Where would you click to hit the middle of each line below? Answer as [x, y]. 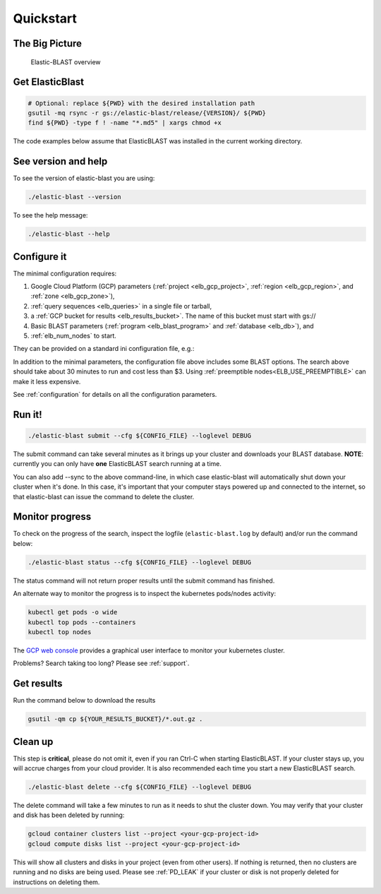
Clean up [33, 741]
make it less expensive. [47, 381]
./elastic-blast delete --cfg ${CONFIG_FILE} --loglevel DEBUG [140, 787]
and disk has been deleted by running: [69, 815]
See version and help [60, 161]
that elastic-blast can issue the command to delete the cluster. [104, 496]
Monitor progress [52, 517]
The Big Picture [48, 43]
